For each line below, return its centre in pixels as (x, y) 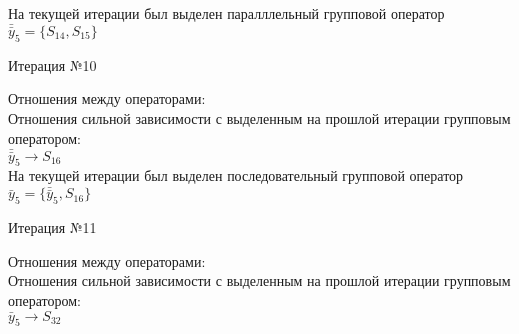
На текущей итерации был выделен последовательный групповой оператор (236, 175)
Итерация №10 (52, 64)
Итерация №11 (52, 227)
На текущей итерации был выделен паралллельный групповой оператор (226, 13)
